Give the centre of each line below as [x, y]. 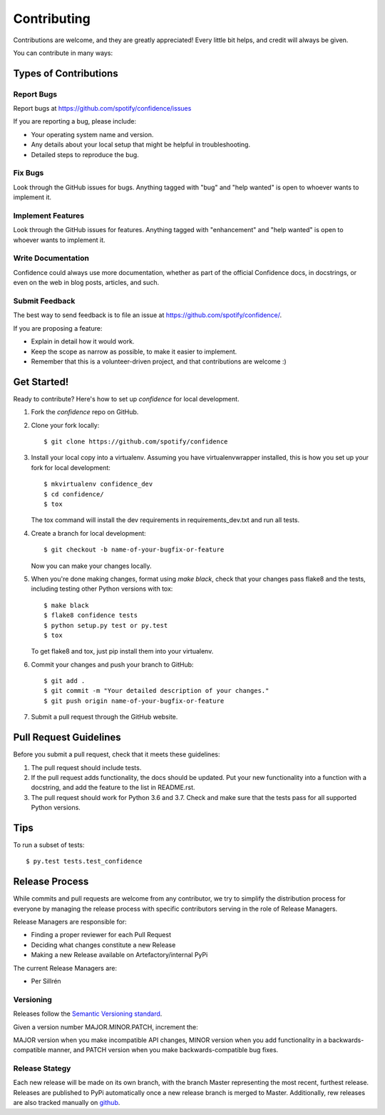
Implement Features [49, 216]
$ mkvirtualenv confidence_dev [98, 484]
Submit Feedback [44, 301]
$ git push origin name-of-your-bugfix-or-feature [134, 701]
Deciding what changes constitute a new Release [103, 945]
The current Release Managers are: [65, 968]
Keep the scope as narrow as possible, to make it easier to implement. [134, 351]
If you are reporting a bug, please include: [75, 121]
